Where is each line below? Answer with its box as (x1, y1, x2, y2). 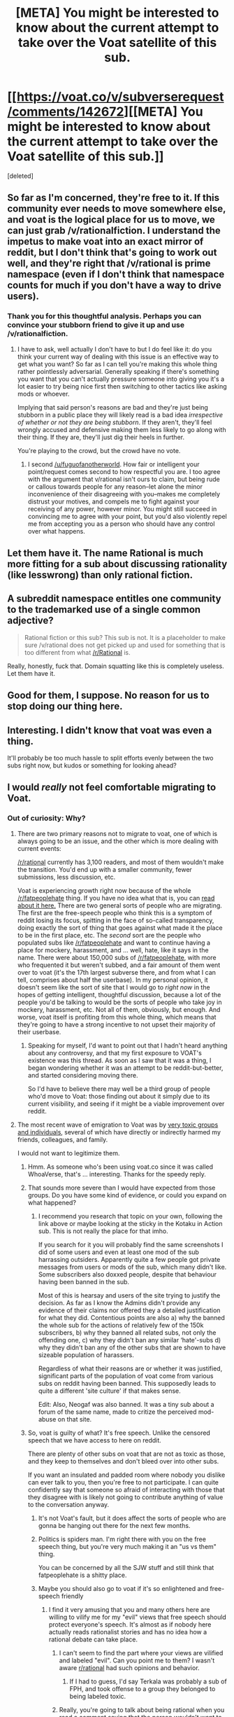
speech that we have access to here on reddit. (27, 1436, 162, 1444)
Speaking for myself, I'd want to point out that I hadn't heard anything (27, 1041, 228, 1050)
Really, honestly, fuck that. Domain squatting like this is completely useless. (7, 662, 225, 670)
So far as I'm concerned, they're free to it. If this (7, 192, 220, 204)
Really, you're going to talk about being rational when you (59, 1705, 225, 1713)
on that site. (57, 1414, 92, 1423)
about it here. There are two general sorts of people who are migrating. (17, 901, 222, 910)
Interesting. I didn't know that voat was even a (7, 724, 212, 736)
